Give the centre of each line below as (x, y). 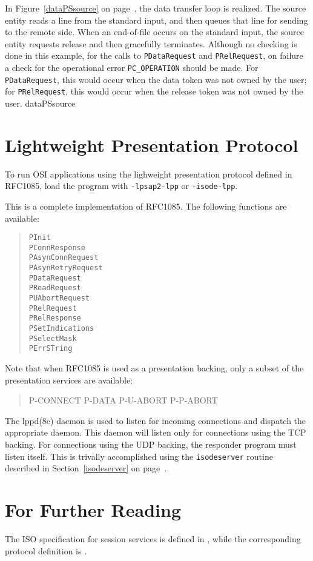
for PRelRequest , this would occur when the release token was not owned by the (154, 91)
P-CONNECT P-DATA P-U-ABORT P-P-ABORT (123, 400)
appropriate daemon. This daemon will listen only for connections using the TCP (156, 432)
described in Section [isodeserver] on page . (86, 468)
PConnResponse (57, 247)
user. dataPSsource (40, 103)
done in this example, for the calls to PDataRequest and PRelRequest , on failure (154, 55)
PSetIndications (61, 329)
